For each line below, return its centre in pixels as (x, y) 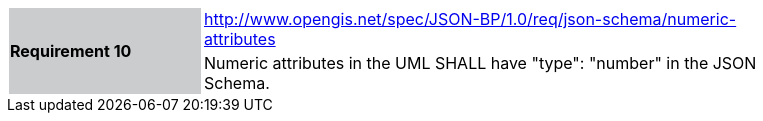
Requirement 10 (71, 51)
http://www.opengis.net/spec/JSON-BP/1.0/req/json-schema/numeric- (470, 19)
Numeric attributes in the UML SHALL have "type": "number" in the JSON (480, 63)
